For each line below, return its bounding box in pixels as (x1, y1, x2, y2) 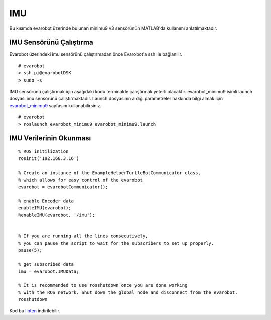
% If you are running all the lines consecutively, (18, 233, 148, 239)
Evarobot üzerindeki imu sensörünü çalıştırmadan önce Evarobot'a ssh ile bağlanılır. (9, 51, 183, 57)
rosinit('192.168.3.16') (18, 156, 79, 162)
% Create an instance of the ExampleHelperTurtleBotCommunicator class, (18, 170, 201, 176)
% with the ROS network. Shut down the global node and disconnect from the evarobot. (18, 289, 238, 295)
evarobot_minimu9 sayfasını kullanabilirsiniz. (9, 102, 102, 108)
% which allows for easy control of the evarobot (18, 177, 143, 183)
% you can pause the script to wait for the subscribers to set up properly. (18, 241, 214, 246)
